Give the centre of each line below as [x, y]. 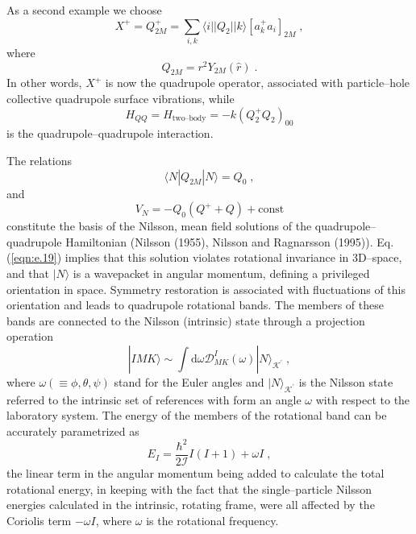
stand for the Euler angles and [189, 381]
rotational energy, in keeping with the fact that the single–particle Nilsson [189, 488]
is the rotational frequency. [212, 520]
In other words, [44, 83]
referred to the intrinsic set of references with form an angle [154, 399]
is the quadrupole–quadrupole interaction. [110, 133]
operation [30, 336]
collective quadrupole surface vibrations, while [121, 98]
